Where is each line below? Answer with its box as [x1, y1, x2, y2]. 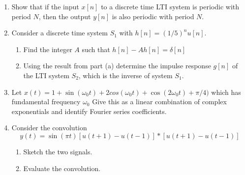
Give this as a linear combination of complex [92, 96, 227, 107]
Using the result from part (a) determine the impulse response [23, 60, 211, 71]
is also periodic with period [112, 11, 194, 21]
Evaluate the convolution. [23, 163, 101, 173]
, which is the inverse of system [78, 70, 173, 80]
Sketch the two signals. [23, 146, 92, 156]
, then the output [38, 11, 91, 21]
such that [82, 44, 110, 54]
